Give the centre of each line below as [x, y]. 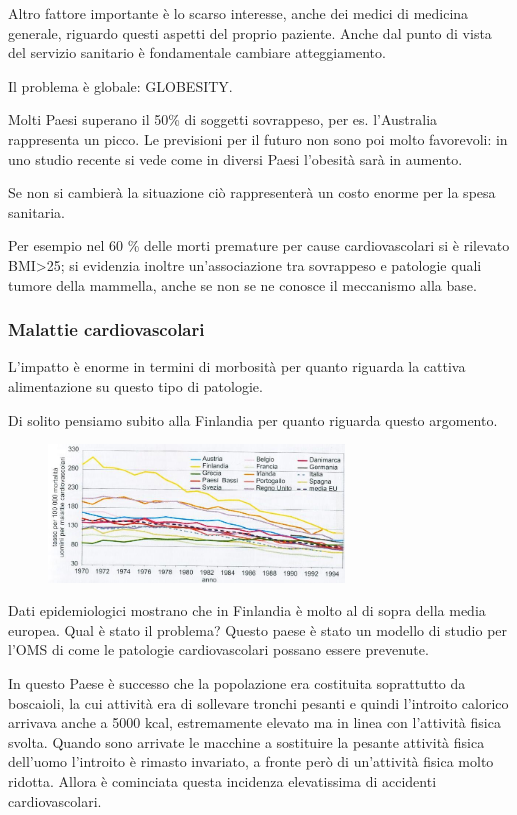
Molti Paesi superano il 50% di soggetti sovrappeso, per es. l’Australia [223, 119]
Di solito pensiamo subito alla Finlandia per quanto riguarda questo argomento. [253, 419]
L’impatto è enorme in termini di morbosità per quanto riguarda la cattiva [237, 366]
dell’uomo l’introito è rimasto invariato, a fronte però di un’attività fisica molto [251, 761]
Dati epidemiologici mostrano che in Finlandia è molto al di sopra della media [247, 610]
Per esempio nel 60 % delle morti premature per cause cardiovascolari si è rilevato [259, 245]
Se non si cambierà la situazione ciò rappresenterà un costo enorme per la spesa [252, 192]
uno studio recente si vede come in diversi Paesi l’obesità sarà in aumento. [235, 158]
